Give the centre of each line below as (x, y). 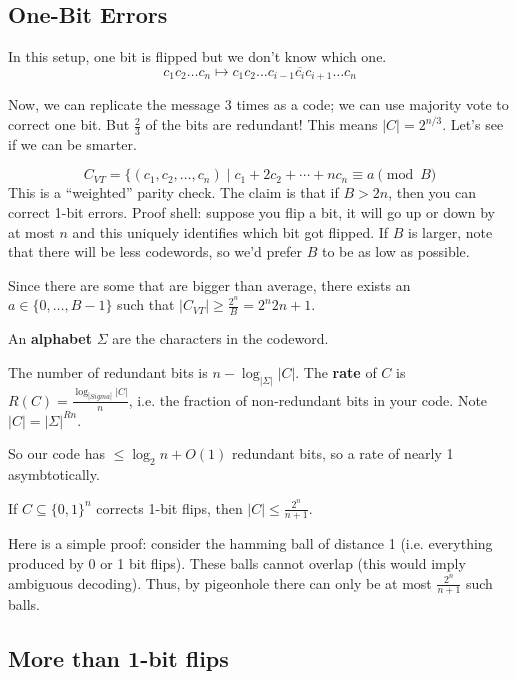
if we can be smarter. (72, 143)
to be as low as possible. (396, 251)
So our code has (56, 453)
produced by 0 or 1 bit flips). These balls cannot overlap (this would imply (237, 562)
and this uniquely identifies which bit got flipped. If (230, 231)
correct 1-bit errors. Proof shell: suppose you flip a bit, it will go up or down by (251, 212)
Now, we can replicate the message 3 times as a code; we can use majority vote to (258, 104)
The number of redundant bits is (108, 371)
